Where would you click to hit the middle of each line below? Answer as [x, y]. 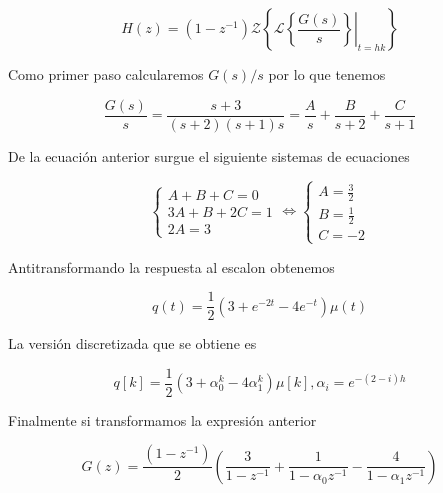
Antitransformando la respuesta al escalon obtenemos [171, 266]
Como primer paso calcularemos [106, 74]
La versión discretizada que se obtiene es [132, 343]
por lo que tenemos [327, 74]
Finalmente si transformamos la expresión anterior [162, 419]
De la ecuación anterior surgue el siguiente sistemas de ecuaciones [209, 155]
